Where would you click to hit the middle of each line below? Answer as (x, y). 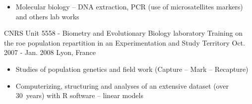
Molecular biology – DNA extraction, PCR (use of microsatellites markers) (129, 6)
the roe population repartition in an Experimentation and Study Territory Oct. (125, 42)
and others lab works (47, 16)
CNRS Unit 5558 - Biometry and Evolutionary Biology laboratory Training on (123, 33)
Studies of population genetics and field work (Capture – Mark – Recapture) (132, 69)
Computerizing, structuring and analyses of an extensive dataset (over (122, 85)
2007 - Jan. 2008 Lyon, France (50, 52)
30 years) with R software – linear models (79, 95)
